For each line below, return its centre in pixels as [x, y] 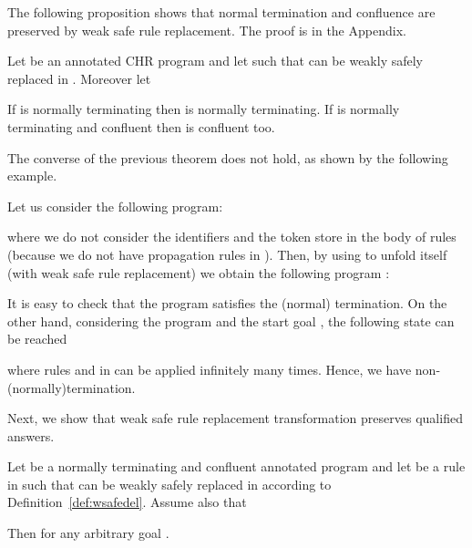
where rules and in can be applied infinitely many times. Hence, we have [210, 369]
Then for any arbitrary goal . [88, 533]
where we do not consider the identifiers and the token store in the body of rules [232, 237]
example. [32, 176]
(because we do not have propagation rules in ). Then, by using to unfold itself [227, 254]
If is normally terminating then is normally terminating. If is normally [204, 109]
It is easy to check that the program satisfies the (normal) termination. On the [227, 303]
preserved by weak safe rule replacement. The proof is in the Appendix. [207, 30]
